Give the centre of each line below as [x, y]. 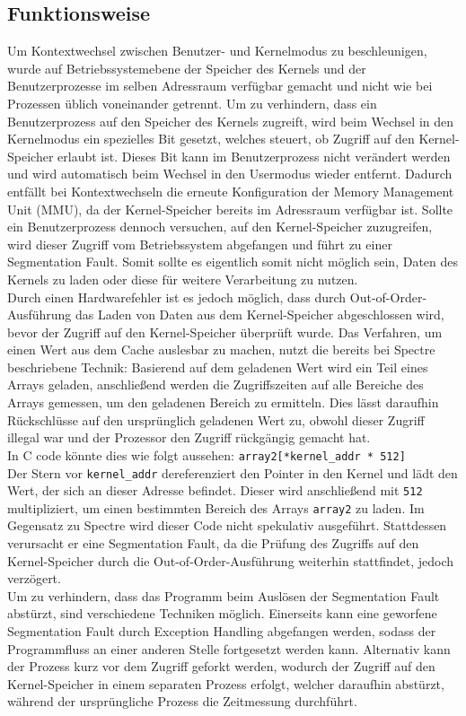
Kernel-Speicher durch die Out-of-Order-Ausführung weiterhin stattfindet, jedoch [231, 560]
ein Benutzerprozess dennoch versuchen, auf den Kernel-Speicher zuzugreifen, [220, 227]
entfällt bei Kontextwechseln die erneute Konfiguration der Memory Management [231, 191]
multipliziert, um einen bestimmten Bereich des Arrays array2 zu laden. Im [216, 507]
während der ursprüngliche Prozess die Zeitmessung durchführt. [182, 701]
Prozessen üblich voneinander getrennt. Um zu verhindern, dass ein [192, 103]
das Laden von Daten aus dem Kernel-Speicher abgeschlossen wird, [259, 314]
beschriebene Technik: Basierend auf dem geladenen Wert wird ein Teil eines [218, 367]
